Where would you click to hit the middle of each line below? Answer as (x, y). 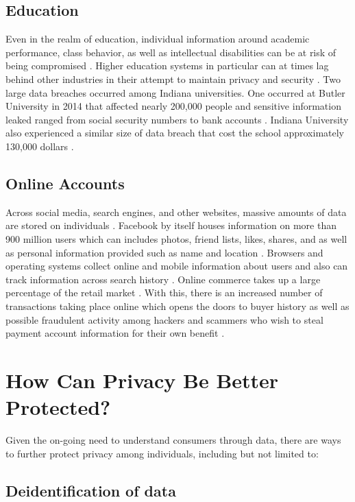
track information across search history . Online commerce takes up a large (163, 279)
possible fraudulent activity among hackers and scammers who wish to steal (164, 319)
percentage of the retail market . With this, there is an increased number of (164, 292)
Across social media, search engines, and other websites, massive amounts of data (176, 212)
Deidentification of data (91, 490)
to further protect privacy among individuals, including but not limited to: (162, 453)
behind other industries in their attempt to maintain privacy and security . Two (173, 79)
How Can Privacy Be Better (142, 380)
